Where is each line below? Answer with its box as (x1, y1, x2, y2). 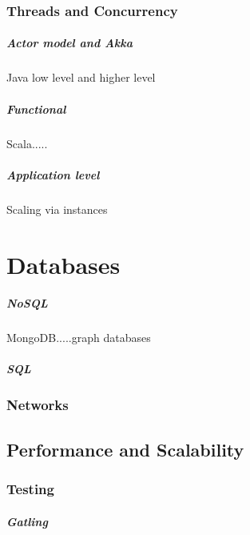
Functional (6, 100, 66, 117)
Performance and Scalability (6, 436, 244, 461)
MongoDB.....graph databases (6, 329, 151, 346)
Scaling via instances (6, 200, 108, 217)
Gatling (6, 513, 48, 529)
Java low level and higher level (6, 69, 156, 86)
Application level (6, 166, 100, 183)
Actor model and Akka (6, 34, 133, 51)
